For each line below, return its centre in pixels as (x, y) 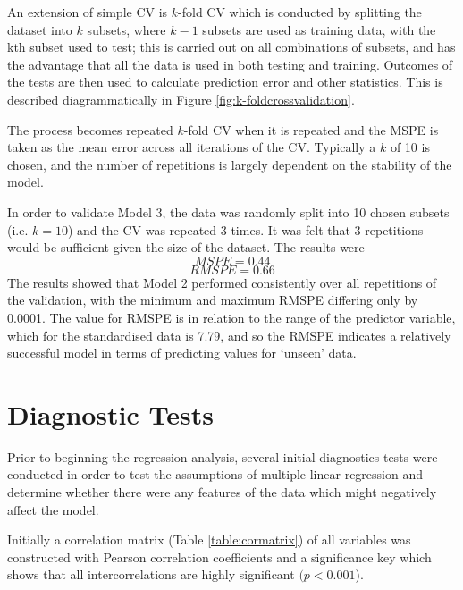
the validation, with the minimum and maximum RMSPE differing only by (213, 300)
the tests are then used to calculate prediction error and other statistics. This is (225, 82)
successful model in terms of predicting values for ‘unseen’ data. (182, 353)
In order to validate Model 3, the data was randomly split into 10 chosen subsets (228, 211)
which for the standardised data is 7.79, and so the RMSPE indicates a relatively (229, 335)
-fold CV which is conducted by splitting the (300, 12)
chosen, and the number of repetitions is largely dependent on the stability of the (230, 164)
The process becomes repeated (90, 129)
